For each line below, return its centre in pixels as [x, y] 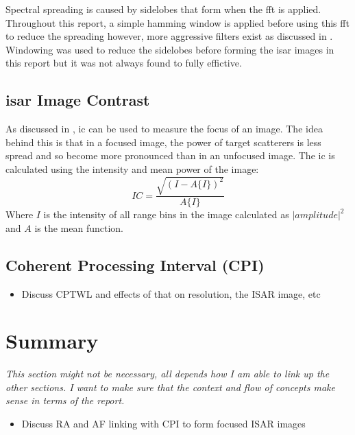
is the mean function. [79, 227]
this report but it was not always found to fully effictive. [124, 63]
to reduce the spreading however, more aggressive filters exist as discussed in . [169, 36]
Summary [52, 341]
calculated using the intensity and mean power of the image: [132, 168]
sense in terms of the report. [65, 400]
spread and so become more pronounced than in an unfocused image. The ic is [170, 155]
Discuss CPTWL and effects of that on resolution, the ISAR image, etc [171, 293]
